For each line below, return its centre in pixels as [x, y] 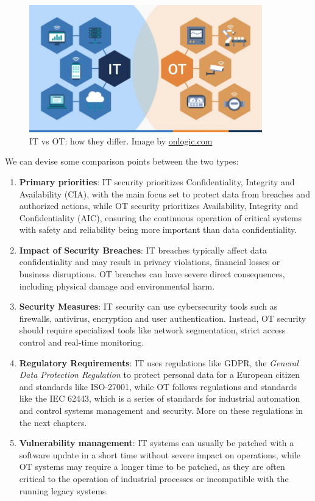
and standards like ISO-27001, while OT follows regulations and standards [158, 386]
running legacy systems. [64, 490]
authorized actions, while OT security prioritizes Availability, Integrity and [159, 206]
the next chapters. [53, 422]
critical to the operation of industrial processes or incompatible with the [154, 478]
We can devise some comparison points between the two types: [122, 161]
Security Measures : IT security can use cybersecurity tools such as [148, 306]
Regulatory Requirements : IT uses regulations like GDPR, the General [159, 362]
